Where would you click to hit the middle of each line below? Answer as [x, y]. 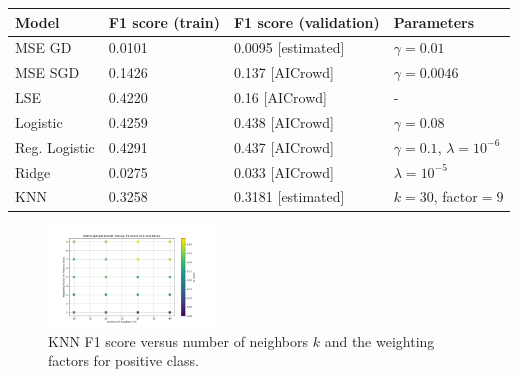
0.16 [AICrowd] [280, 97]
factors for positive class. [123, 360]
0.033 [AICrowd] [283, 171]
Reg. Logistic [55, 146]
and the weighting [379, 340]
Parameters [434, 21]
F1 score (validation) [306, 21]
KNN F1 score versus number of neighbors [178, 340]
